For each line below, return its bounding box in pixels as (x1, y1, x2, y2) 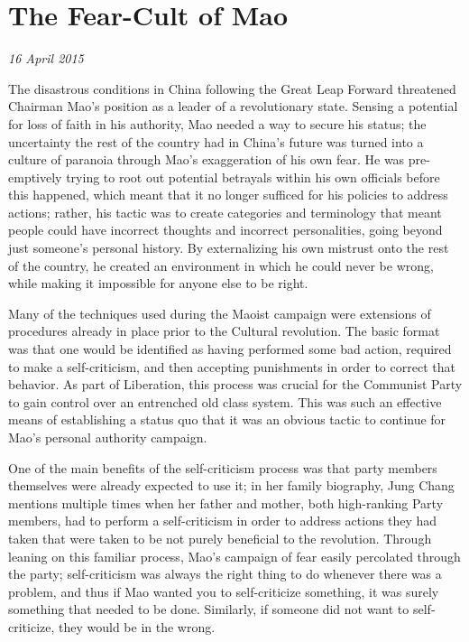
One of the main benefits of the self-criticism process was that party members (8, 458, 437, 477)
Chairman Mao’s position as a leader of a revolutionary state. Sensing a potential (8, 97, 458, 116)
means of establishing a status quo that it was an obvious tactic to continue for (8, 410, 446, 429)
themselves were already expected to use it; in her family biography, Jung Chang (8, 476, 455, 495)
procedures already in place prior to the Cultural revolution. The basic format (8, 321, 440, 340)
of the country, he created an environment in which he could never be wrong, (8, 256, 434, 274)
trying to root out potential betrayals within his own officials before (66, 167, 440, 186)
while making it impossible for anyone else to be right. (8, 274, 308, 293)
